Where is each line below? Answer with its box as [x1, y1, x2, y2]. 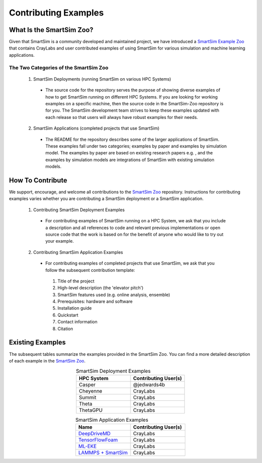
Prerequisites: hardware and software [57, 298, 133, 304]
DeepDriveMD [78, 430, 111, 437]
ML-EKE [78, 443, 97, 450]
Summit [79, 394, 97, 400]
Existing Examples [9, 338, 66, 347]
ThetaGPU [79, 407, 103, 413]
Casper [79, 381, 96, 388]
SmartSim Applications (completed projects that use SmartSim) [33, 125, 160, 131]
